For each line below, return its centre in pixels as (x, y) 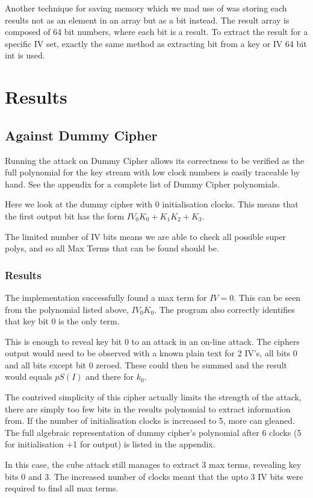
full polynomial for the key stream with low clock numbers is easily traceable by (153, 172)
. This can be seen (267, 297)
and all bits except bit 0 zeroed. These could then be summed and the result (146, 364)
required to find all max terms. (62, 488)
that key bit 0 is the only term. (62, 321)
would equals (29, 377)
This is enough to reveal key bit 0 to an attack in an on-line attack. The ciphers (152, 341)
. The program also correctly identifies (225, 309)
